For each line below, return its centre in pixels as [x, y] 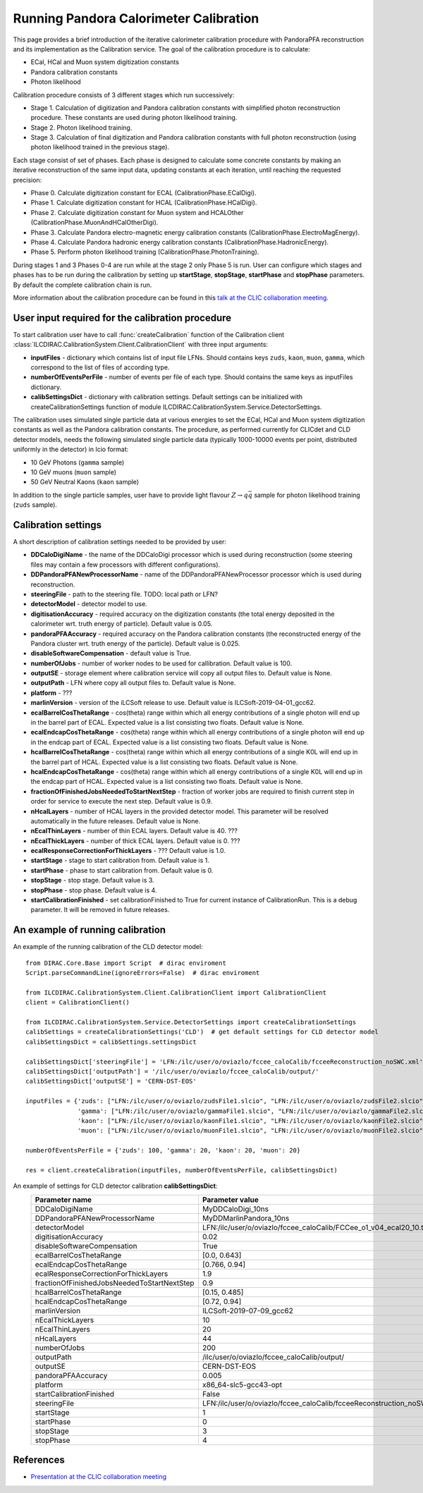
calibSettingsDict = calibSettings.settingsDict [111, 1042]
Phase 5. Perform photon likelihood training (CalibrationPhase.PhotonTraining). [145, 252]
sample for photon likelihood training [307, 495]
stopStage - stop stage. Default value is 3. [92, 880]
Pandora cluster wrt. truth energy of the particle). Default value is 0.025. [135, 643]
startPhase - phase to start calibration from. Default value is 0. [122, 870]
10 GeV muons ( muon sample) [73, 472]
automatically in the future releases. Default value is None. [116, 821]
